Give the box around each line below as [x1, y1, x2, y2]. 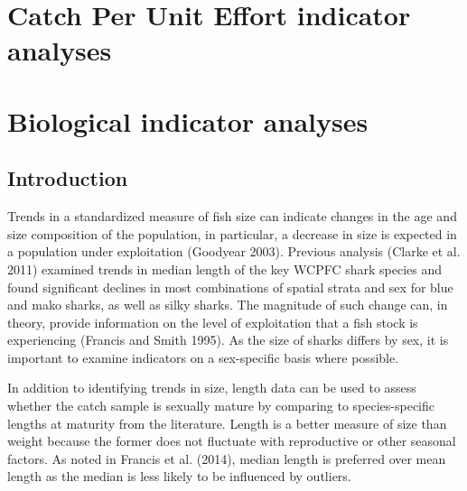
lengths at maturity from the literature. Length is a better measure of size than [7, 413, 447, 432]
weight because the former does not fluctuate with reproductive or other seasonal [7, 431, 456, 450]
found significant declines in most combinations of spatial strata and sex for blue [7, 277, 453, 296]
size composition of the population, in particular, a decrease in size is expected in [7, 224, 457, 243]
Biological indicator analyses [7, 102, 369, 139]
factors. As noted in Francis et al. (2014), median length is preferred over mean [7, 449, 446, 468]
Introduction [7, 164, 128, 192]
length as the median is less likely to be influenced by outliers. [7, 467, 351, 486]
